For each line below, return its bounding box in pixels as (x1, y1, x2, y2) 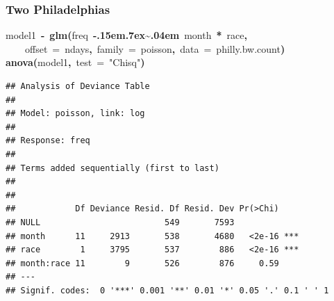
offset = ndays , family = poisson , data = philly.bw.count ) (25, 41, 285, 56)
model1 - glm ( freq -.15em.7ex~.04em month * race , (6, 28, 247, 42)
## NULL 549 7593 (6, 217, 235, 227)
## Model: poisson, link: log (6, 108, 145, 119)
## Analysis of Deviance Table (6, 81, 150, 91)
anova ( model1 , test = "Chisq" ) (6, 55, 145, 70)
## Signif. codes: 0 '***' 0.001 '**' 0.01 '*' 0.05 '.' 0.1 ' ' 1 (6, 285, 329, 295)
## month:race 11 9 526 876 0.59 (6, 258, 279, 268)
